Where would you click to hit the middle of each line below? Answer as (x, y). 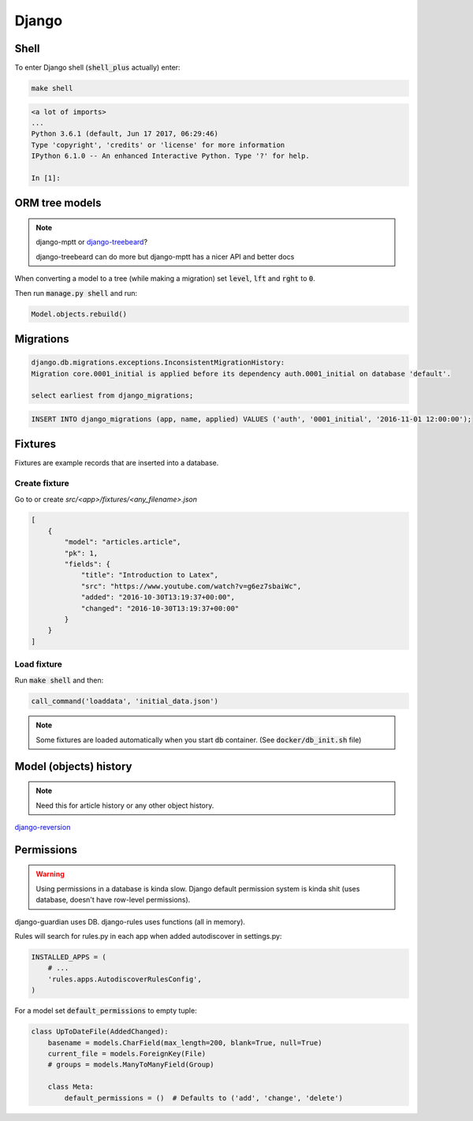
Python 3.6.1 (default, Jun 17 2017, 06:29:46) (125, 134)
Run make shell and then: (59, 680)
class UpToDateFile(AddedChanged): (100, 1032)
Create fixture (42, 484)
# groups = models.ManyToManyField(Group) (131, 1065)
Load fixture (39, 664)
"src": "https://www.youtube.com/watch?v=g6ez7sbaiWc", (191, 586)
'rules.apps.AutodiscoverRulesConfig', (125, 979)
